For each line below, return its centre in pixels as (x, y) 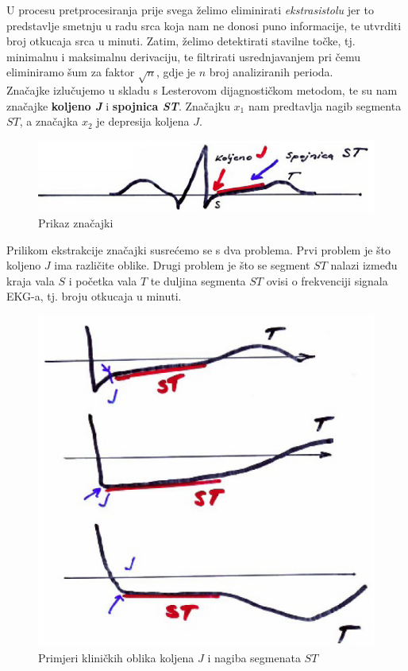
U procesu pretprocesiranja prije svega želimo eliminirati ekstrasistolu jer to (190, 10)
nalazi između (364, 265)
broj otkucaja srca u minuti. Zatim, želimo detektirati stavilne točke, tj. (181, 41)
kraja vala (31, 280)
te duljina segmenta (198, 280)
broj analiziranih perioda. (271, 72)
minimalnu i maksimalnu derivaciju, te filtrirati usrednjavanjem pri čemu (184, 56)
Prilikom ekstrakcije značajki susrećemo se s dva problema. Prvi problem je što (199, 249)
